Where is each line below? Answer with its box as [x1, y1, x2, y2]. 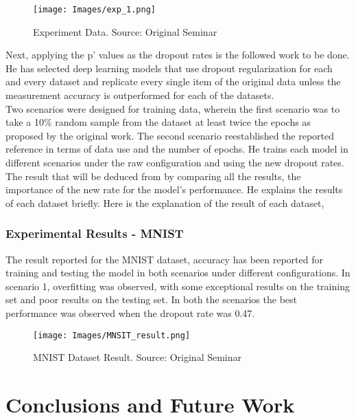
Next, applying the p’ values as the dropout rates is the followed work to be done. [5, 47, 350, 62]
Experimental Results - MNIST [5, 225, 184, 242]
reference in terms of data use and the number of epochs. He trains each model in [5, 142, 348, 156]
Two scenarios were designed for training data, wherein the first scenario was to [5, 101, 340, 115]
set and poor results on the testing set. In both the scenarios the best [5, 292, 297, 307]
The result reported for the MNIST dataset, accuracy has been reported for [5, 252, 323, 266]
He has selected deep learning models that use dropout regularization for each [5, 60, 333, 75]
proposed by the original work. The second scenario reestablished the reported [5, 128, 334, 142]
